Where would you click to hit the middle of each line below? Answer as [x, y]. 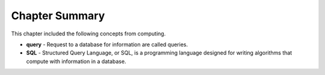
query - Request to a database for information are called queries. [107, 44]
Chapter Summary [58, 16]
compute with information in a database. [76, 61]
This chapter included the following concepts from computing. [88, 34]
